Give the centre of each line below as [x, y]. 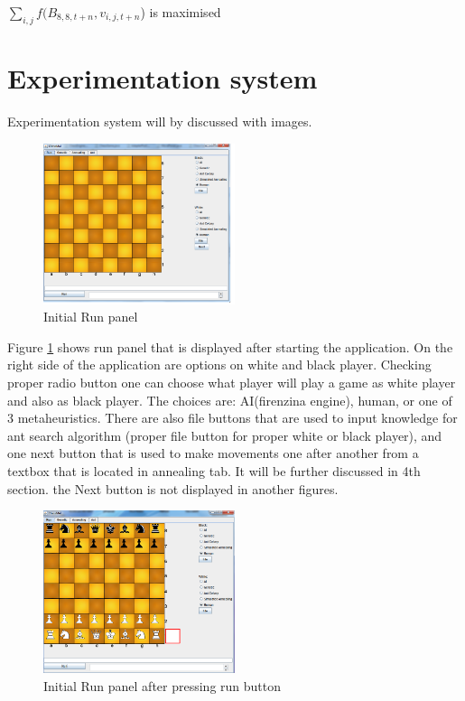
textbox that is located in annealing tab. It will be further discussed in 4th [214, 470]
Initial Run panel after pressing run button [163, 685]
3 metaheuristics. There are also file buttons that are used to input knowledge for [232, 418]
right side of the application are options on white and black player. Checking [219, 365]
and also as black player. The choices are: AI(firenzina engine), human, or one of [230, 400]
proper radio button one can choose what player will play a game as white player [232, 382]
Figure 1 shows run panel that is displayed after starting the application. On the [230, 346]
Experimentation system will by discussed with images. [160, 121]
